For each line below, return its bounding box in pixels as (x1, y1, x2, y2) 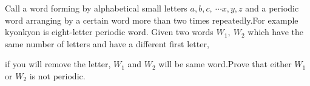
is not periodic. (29, 69, 86, 82)
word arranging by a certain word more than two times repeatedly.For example (5, 13, 298, 26)
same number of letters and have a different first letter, (5, 37, 209, 50)
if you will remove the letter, (5, 58, 111, 70)
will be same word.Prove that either (158, 58, 292, 70)
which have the (248, 25, 304, 38)
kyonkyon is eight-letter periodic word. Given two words (5, 25, 214, 38)
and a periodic (245, 2, 299, 14)
